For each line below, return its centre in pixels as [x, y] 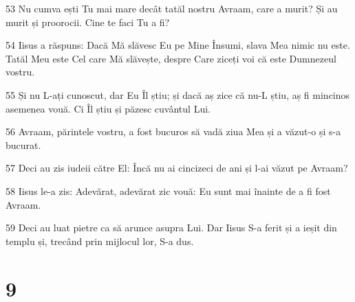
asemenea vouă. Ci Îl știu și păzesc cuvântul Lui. [108, 108]
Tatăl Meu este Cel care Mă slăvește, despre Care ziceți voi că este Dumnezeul [171, 58]
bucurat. [23, 144]
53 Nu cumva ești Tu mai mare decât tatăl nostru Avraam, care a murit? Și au [172, 8]
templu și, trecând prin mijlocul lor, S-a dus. [100, 241]
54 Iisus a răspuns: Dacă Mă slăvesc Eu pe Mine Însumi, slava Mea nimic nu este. [178, 45]
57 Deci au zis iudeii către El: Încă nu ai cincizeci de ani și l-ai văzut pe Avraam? [177, 168]
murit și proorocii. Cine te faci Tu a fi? [88, 22]
